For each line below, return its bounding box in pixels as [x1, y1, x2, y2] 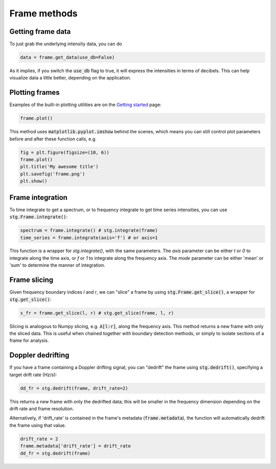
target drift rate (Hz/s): [9, 372, 57, 378]
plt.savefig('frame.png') [20, 171, 85, 177]
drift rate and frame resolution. [9, 405, 74, 412]
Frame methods [9, 8, 78, 19]
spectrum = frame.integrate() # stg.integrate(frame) [20, 228, 158, 233]
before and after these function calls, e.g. [9, 136, 97, 142]
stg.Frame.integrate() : [9, 214, 68, 220]
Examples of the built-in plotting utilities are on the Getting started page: [9, 101, 162, 108]
